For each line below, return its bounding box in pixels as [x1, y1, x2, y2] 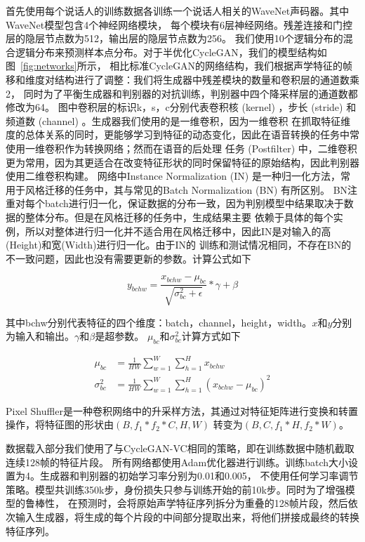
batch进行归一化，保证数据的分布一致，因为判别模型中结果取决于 [44, 196, 344, 211]
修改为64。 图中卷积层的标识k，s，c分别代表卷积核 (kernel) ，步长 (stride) [6, 100, 343, 114]
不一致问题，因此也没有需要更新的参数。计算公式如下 [6, 251, 251, 265]
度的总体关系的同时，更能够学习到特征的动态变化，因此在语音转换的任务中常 [6, 127, 359, 142]
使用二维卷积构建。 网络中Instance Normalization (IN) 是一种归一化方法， [6, 168, 340, 183]
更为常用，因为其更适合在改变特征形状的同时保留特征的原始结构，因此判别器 [6, 154, 359, 169]
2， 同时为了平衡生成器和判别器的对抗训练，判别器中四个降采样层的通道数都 [6, 86, 358, 100]
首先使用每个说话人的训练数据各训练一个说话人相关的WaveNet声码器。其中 [6, 4, 350, 18]
